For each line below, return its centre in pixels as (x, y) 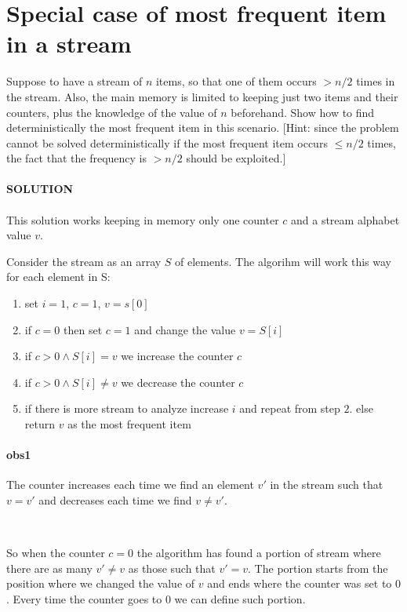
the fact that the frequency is (77, 158)
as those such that (172, 568)
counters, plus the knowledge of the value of (112, 112)
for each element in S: (58, 277)
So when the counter (56, 553)
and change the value (185, 329)
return (40, 424)
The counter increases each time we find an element (130, 484)
